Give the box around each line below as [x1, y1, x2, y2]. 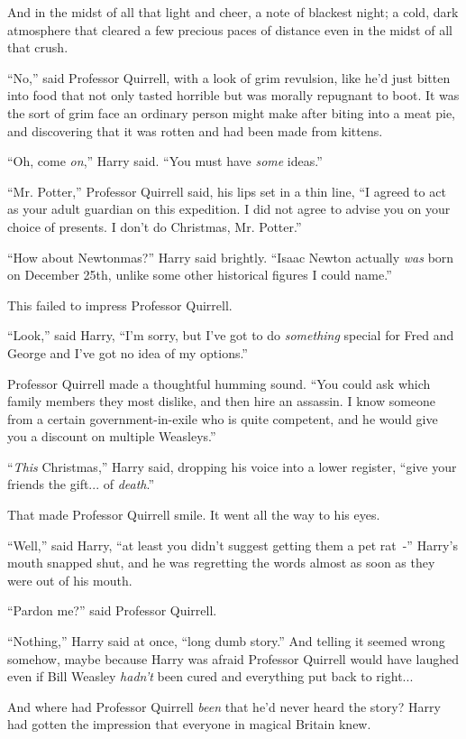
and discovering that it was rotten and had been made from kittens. [7, 121, 383, 140]
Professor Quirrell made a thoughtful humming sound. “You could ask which [7, 374, 431, 393]
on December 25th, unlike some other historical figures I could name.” [7, 265, 392, 284]
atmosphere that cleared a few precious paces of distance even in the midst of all [7, 20, 452, 39]
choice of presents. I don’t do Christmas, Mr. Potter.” [7, 217, 302, 236]
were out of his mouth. [7, 570, 132, 589]
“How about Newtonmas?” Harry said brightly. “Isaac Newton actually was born [7, 247, 454, 266]
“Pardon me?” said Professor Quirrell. [7, 601, 217, 620]
